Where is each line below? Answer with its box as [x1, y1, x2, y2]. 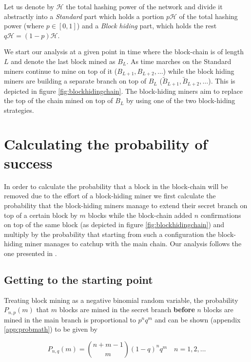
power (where [4, 21, 44, 31]
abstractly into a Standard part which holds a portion [4, 11, 164, 21]
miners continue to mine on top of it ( [4, 65, 117, 76]
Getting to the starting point [4, 272, 153, 287]
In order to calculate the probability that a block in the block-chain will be [4, 181, 228, 191]
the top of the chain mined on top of [4, 95, 113, 106]
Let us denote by [4, 1, 54, 11]
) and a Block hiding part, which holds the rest [77, 21, 217, 31]
